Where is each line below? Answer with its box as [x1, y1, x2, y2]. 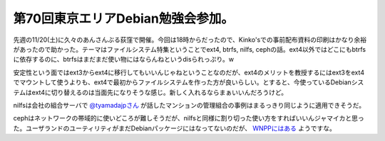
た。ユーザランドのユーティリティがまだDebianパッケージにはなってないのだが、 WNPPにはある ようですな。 [13, 124, 337, 132]
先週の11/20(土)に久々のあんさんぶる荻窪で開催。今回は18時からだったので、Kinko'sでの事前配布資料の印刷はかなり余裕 [13, 35, 367, 44]
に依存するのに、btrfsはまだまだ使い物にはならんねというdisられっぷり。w [13, 55, 235, 64]
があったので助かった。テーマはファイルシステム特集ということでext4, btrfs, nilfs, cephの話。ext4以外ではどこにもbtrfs [13, 45, 366, 53]
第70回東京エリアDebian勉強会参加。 [13, 11, 235, 26]
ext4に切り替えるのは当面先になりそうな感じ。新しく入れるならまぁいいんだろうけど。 [31, 88, 288, 96]
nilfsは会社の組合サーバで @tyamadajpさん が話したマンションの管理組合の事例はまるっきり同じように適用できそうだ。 [13, 101, 366, 109]
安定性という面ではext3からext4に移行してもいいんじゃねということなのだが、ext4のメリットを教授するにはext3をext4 [13, 68, 365, 77]
